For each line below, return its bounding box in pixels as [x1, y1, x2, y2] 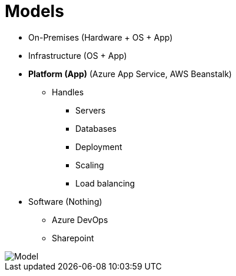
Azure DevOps [52, 214, 108, 225]
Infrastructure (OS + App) [28, 50, 127, 61]
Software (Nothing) [28, 196, 102, 207]
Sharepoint [52, 232, 94, 243]
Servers [75, 105, 106, 115]
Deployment [75, 141, 122, 152]
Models [5, 1, 64, 21]
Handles [52, 87, 84, 97]
